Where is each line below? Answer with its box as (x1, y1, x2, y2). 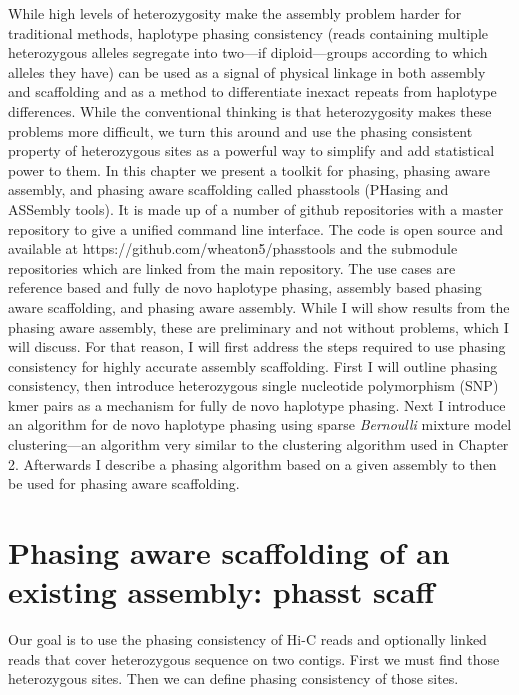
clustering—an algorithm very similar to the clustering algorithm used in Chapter (8, 434, 509, 455)
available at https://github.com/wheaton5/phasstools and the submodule (8, 238, 458, 259)
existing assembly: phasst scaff (8, 571, 435, 612)
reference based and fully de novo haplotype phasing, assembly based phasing (8, 277, 482, 298)
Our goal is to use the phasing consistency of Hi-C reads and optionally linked (8, 629, 487, 650)
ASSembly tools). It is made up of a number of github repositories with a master (8, 198, 504, 219)
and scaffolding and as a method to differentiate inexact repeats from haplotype (8, 81, 497, 102)
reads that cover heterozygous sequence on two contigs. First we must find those (8, 648, 500, 669)
